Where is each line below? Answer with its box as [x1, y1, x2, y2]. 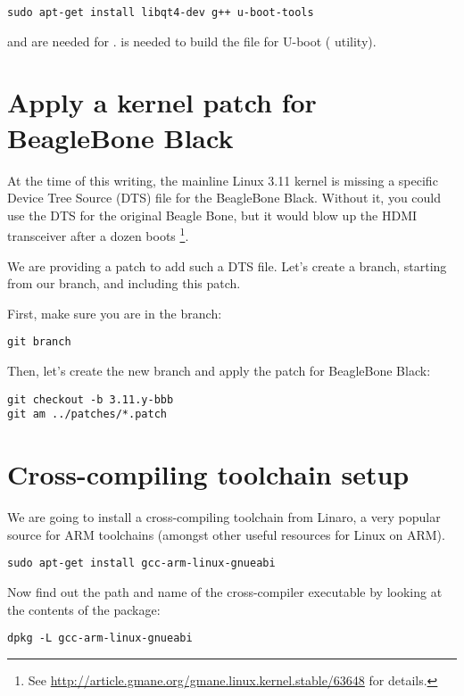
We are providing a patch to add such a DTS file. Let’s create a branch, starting [7, 256, 447, 275]
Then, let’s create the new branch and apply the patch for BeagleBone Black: [7, 361, 431, 380]
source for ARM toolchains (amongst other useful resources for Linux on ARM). [7, 525, 445, 543]
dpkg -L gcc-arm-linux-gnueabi [7, 632, 193, 645]
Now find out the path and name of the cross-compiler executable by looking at [7, 582, 443, 601]
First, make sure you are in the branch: [7, 303, 222, 322]
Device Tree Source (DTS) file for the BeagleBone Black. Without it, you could [7, 188, 442, 207]
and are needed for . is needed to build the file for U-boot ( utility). [7, 31, 377, 50]
